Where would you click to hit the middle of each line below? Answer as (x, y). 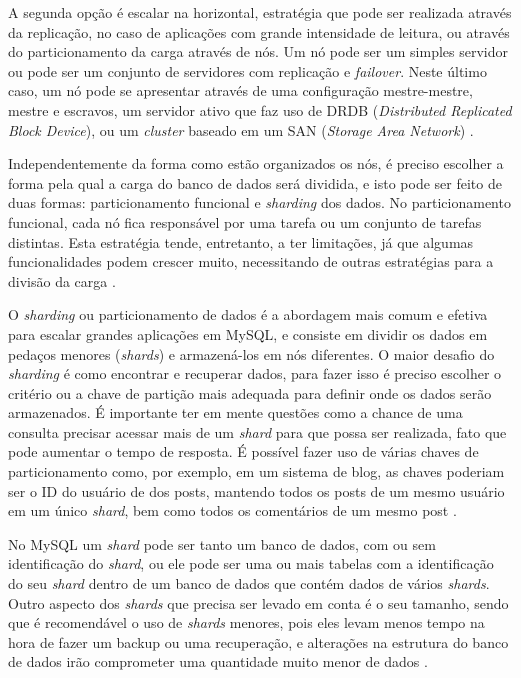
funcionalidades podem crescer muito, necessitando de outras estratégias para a (251, 261)
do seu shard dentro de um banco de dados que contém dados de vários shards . (249, 583)
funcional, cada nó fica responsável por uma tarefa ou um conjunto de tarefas (245, 221)
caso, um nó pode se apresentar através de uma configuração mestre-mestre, (240, 90)
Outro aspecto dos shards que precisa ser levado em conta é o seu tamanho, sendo (258, 602)
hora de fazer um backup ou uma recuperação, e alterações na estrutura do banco (258, 641)
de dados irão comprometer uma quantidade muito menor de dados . (218, 661)
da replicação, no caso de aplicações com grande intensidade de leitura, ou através (259, 31)
